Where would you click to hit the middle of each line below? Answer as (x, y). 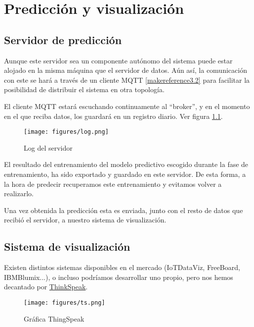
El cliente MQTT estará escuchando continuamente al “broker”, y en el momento (127, 106)
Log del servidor (48, 147)
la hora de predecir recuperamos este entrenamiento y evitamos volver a (113, 184)
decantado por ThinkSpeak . (46, 287)
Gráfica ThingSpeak (54, 318)
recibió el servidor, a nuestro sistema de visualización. (85, 220)
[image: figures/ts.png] (64, 302)
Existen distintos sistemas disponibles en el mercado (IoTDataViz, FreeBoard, (122, 267)
